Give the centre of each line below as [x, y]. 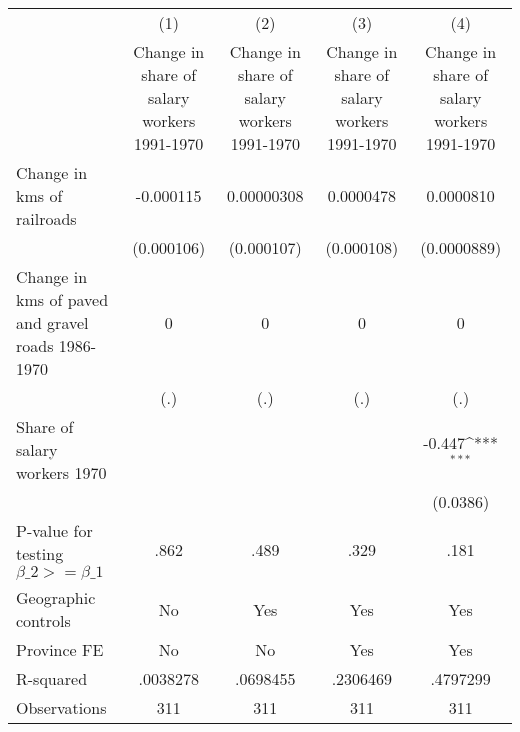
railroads [46, 218]
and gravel [52, 322]
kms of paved [62, 299]
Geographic [56, 597]
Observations [61, 707]
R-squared [52, 678]
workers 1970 [61, 472]
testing [40, 553]
